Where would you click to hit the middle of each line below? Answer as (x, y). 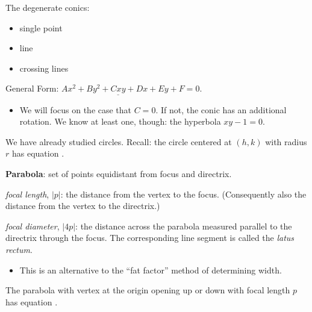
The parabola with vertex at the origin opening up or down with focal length (148, 290)
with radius (286, 141)
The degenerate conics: (48, 7)
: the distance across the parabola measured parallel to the (184, 226)
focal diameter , (33, 226)
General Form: (32, 88)
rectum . (19, 249)
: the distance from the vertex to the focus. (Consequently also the (183, 194)
